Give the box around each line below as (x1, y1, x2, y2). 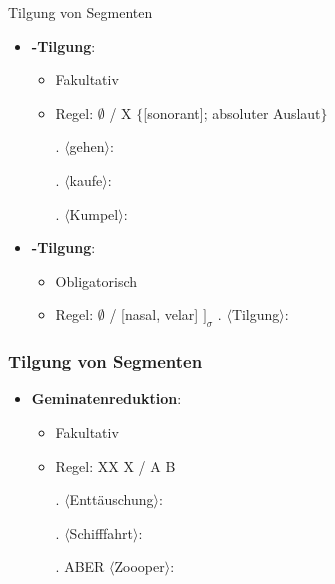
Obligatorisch (55, 270, 138, 291)
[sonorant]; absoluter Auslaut (143, 102, 321, 123)
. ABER (55, 556, 105, 577)
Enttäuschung (69, 489, 154, 510)
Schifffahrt (69, 522, 134, 543)
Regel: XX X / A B (55, 455, 176, 476)
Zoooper (114, 556, 165, 577)
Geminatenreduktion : (31, 388, 182, 409)
